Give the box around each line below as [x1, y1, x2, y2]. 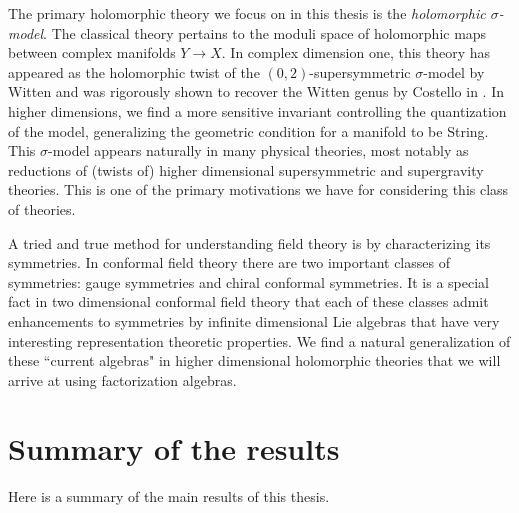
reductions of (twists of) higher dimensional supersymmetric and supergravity [8, 159, 484, 180]
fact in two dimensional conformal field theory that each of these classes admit [8, 291, 489, 312]
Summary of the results [8, 428, 340, 469]
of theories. [8, 198, 76, 219]
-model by [423, 61, 485, 82]
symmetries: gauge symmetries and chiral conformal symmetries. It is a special [8, 271, 490, 292]
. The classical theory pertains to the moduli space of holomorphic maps [43, 22, 487, 43]
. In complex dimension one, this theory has [221, 42, 491, 63]
